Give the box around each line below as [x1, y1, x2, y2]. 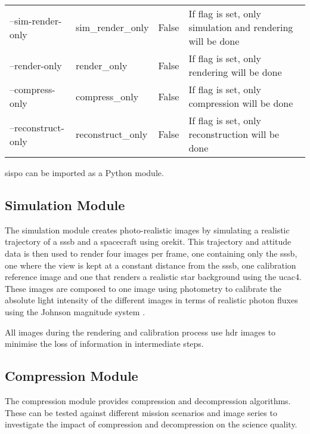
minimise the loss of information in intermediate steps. [5, 337, 204, 350]
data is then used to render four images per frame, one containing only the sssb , [5, 247, 297, 259]
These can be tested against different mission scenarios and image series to [5, 406, 277, 418]
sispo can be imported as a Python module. [5, 167, 164, 178]
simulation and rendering [188, 20, 293, 34]
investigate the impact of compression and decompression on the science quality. [5, 418, 297, 430]
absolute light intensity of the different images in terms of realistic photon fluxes [5, 294, 298, 306]
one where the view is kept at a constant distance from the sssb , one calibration [5, 258, 296, 271]
